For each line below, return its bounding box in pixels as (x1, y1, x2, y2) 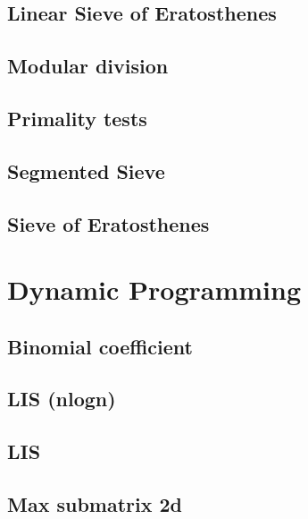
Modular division (7, 52, 169, 80)
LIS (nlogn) (7, 385, 116, 413)
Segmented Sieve (7, 157, 165, 184)
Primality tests (7, 104, 147, 132)
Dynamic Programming (7, 271, 302, 308)
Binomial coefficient (7, 332, 193, 360)
